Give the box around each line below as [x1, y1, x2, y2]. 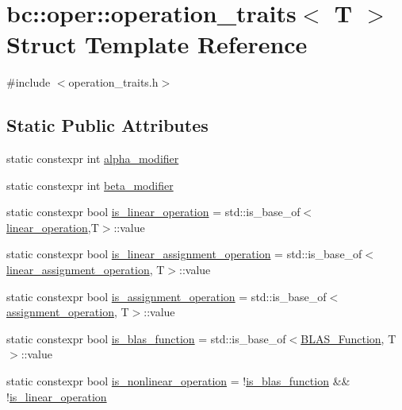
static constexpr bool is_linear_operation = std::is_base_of [6, 203, 301, 220]
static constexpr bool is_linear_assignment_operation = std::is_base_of [6, 246, 362, 262]
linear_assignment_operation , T [6, 261, 165, 278]
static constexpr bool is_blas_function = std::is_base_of [6, 330, 286, 346]
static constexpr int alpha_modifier [6, 150, 179, 167]
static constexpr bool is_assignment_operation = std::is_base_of [6, 288, 327, 304]
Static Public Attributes [6, 113, 209, 137]
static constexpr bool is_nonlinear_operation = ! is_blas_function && [6, 373, 350, 389]
